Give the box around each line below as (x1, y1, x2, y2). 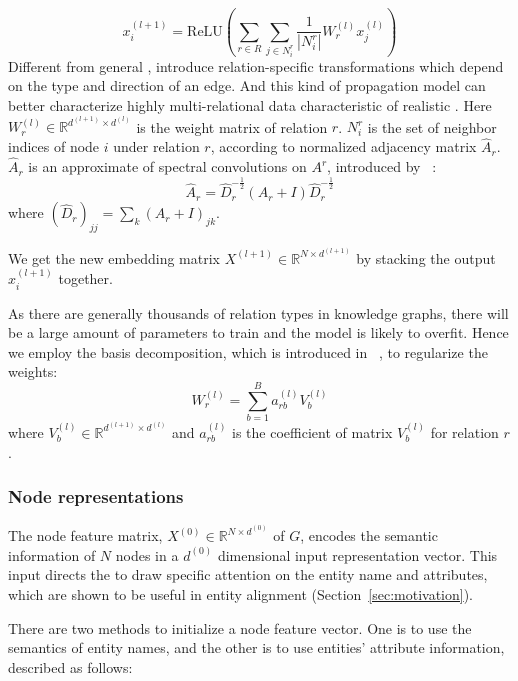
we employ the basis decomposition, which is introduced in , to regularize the (8, 341, 488, 362)
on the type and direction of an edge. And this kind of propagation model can (8, 75, 486, 96)
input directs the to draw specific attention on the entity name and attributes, (8, 564, 488, 585)
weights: (8, 361, 58, 382)
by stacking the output (356, 247, 496, 268)
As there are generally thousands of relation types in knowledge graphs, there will (8, 302, 509, 323)
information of (8, 544, 96, 565)
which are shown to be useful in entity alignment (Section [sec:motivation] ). (8, 583, 474, 604)
